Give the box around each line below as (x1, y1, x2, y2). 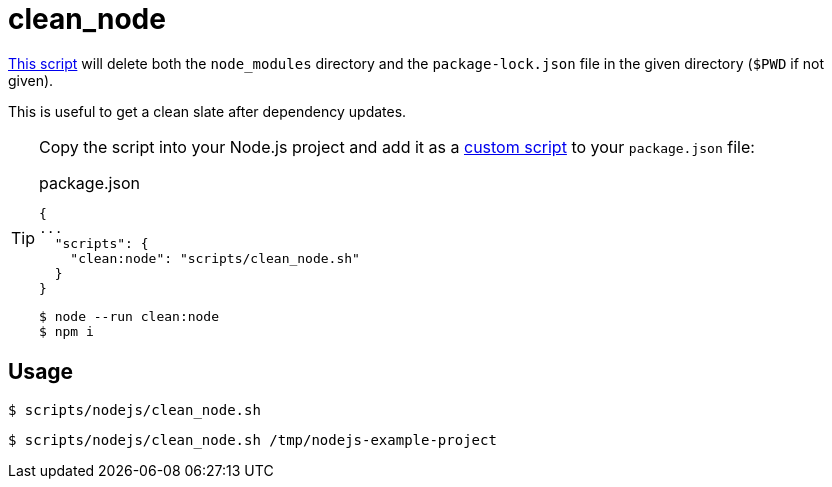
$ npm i (39, 323, 94, 339)
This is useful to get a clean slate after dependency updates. (8, 102, 407, 120)
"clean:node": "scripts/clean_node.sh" (70, 250, 360, 266)
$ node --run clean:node (39, 308, 220, 324)
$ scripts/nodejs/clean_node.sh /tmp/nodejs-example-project (8, 431, 497, 448)
